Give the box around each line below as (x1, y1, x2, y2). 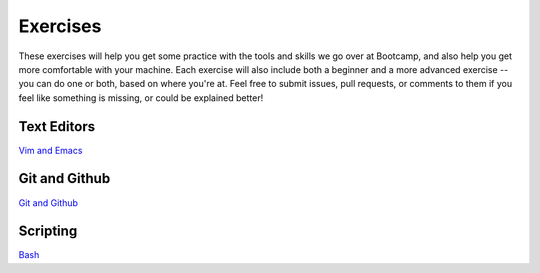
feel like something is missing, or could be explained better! (18, 91, 264, 104)
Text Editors (18, 118, 95, 135)
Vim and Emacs (18, 144, 83, 156)
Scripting (18, 223, 78, 240)
